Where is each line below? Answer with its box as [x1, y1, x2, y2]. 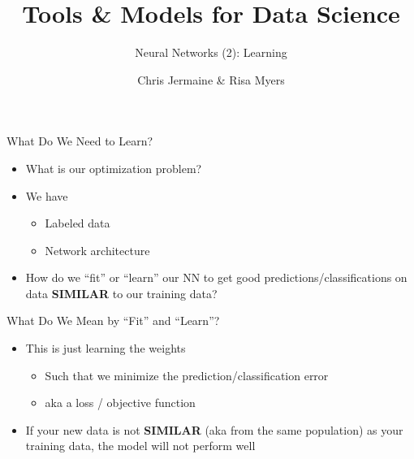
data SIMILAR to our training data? [25, 284, 218, 301]
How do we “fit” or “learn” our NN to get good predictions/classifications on [25, 269, 408, 286]
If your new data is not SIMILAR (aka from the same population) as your [25, 421, 403, 438]
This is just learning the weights [25, 340, 186, 357]
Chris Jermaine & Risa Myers [137, 71, 285, 88]
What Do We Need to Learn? [6, 132, 153, 149]
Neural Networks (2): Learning [135, 44, 287, 61]
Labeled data [45, 214, 110, 232]
